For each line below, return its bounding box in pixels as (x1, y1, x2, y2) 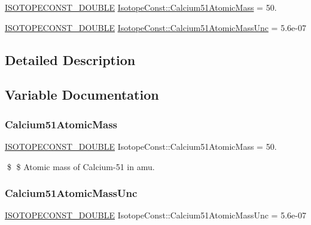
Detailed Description (5, 50, 136, 69)
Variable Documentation (5, 85, 159, 104)
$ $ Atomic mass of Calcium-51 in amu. (7, 160, 155, 172)
